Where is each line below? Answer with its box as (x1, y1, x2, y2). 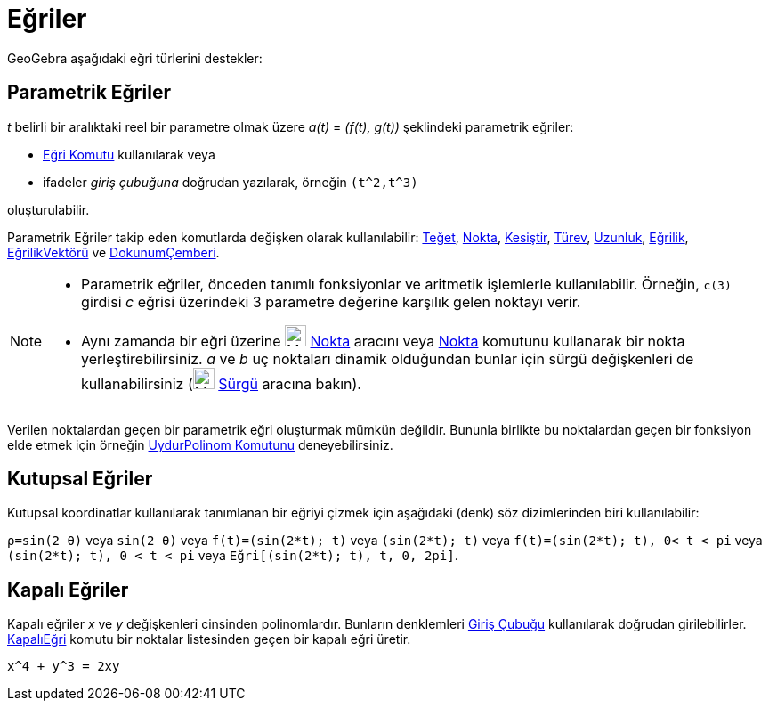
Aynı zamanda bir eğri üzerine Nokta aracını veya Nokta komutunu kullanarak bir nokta (81, 331, 685, 350)
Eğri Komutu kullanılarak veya (43, 146, 215, 162)
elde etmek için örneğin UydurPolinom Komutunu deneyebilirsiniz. (7, 436, 393, 452)
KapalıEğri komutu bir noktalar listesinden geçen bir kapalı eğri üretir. (7, 631, 411, 647)
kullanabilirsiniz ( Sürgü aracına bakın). (81, 374, 361, 393)
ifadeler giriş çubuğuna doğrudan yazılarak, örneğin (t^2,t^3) (43, 174, 418, 190)
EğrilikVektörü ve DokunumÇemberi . (7, 244, 220, 260)
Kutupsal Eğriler (7, 468, 153, 491)
